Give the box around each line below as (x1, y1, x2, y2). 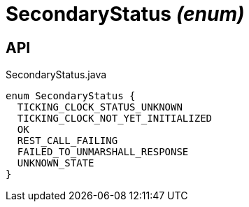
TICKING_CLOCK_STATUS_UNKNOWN (17, 101, 183, 113)
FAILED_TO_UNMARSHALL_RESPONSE (17, 146, 189, 158)
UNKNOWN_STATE (17, 157, 94, 169)
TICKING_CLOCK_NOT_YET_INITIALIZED (17, 113, 213, 124)
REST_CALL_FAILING (17, 135, 118, 147)
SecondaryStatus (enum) (6, 2, 245, 26)
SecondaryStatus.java (6, 69, 107, 81)
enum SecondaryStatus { (6, 90, 136, 102)
